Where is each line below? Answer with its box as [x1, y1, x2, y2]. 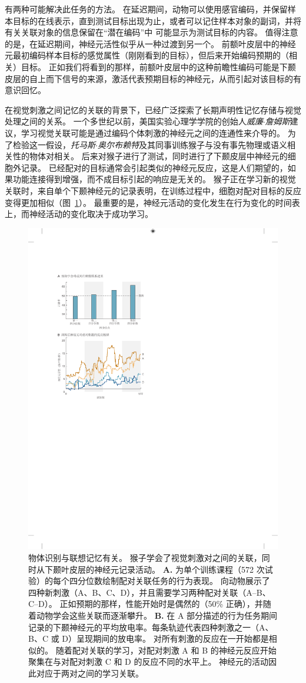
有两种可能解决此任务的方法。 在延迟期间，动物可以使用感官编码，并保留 [5, 3, 288, 15]
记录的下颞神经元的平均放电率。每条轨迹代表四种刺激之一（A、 [28, 620, 274, 633]
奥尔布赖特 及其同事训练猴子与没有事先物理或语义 [97, 138, 287, 150]
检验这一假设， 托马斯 [12, 138, 95, 150]
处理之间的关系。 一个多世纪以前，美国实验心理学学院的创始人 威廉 [5, 115, 263, 127]
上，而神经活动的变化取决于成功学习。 [5, 208, 153, 220]
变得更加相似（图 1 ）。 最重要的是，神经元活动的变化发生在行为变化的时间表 [5, 196, 300, 208]
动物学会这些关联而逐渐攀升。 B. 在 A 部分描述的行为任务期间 [36, 609, 278, 621]
